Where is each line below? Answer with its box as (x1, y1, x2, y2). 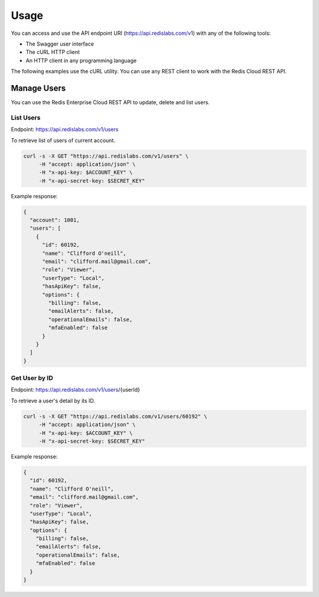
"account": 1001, (30, 217, 80, 224)
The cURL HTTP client (25, 49, 80, 56)
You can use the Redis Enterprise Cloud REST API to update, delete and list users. (11, 99, 210, 106)
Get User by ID (11, 374, 53, 382)
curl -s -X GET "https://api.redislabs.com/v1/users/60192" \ (23, 413, 207, 419)
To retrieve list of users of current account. (11, 137, 115, 144)
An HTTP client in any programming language (25, 57, 137, 64)
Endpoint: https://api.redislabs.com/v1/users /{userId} (11, 386, 141, 393)
